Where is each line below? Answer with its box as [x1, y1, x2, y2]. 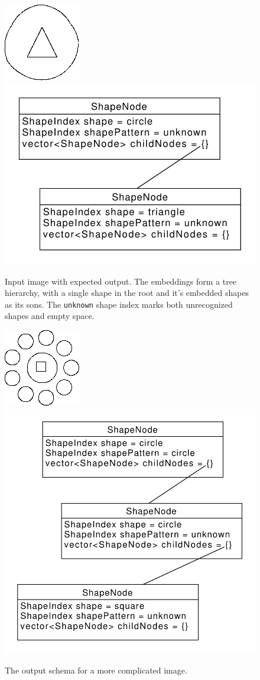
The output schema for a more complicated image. [5, 663, 187, 676]
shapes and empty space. [5, 310, 95, 322]
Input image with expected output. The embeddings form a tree [5, 275, 237, 287]
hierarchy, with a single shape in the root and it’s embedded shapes [5, 286, 249, 299]
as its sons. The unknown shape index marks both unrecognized [5, 298, 233, 310]
